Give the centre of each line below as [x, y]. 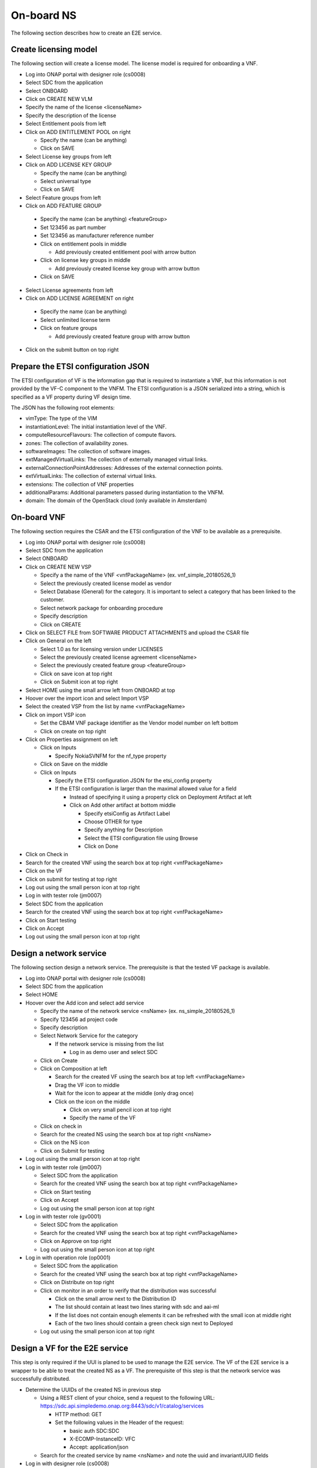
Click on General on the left [59, 641]
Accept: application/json [99, 1447]
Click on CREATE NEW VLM [59, 99]
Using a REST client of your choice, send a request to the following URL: [128, 1398]
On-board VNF [38, 518]
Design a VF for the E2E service [70, 1349]
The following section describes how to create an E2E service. [86, 33]
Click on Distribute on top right [77, 1282]
